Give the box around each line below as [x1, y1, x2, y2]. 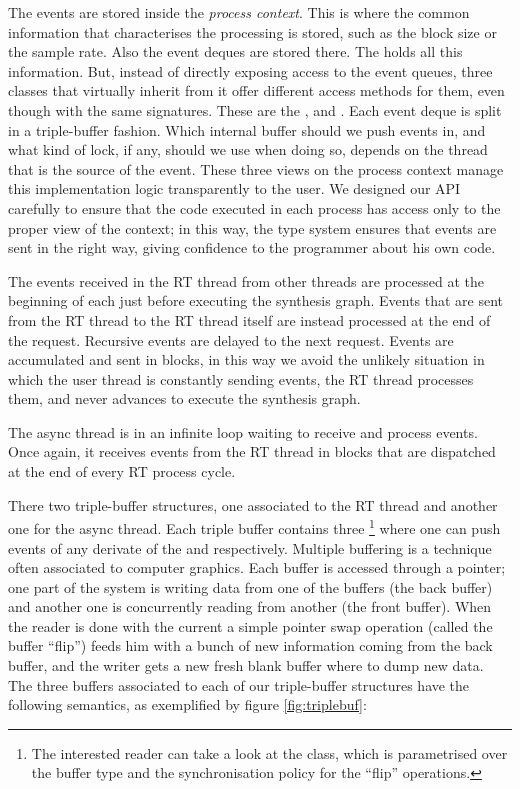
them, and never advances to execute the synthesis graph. [8, 388, 361, 409]
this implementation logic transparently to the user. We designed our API [8, 178, 461, 199]
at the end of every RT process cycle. [8, 461, 236, 482]
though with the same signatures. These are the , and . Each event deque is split [8, 99, 502, 120]
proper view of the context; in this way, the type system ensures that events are [8, 217, 497, 238]
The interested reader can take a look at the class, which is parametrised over [31, 742, 508, 763]
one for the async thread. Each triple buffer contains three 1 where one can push [8, 515, 501, 538]
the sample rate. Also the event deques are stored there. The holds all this [8, 41, 463, 62]
